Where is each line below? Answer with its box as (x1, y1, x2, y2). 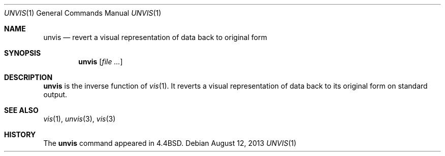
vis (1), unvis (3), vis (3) (43, 114, 116, 123)
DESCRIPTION (4, 73, 53, 82)
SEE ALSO (4, 106, 39, 114)
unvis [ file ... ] (78, 57, 123, 66)
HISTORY (4, 130, 36, 139)
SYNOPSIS (4, 49, 41, 57)
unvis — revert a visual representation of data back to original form (43, 33, 267, 42)
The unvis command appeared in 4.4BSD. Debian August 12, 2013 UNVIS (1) (43, 139, 297, 147)
